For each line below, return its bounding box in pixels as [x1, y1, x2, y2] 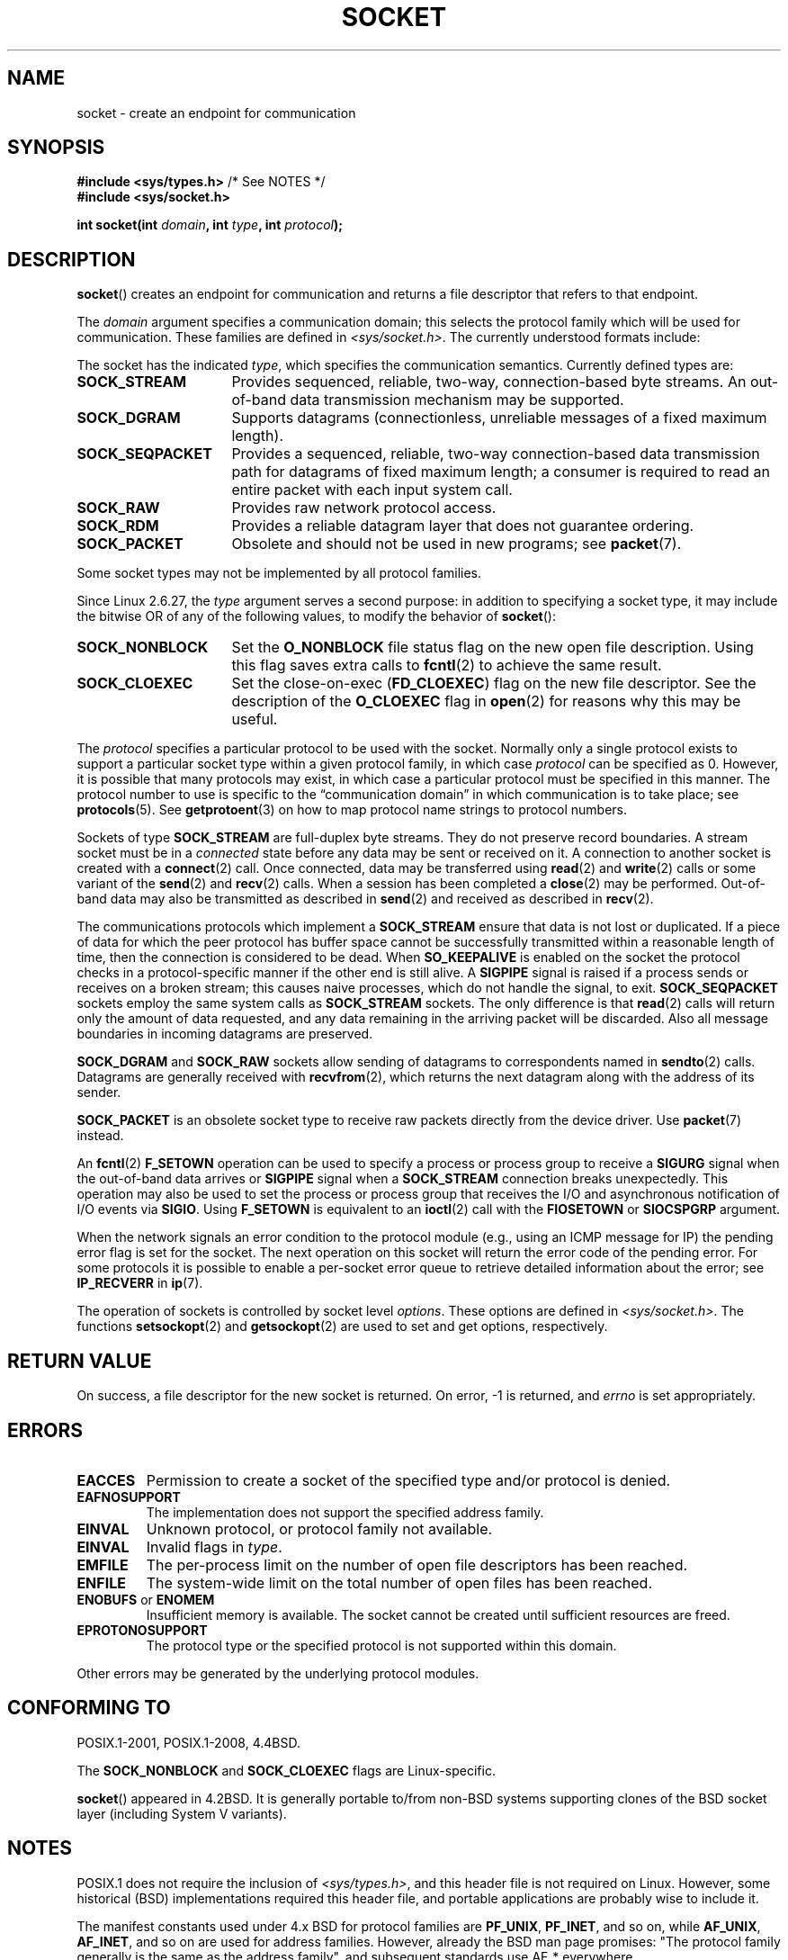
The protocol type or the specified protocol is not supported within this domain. [146, 1637, 617, 1653]
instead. [76, 1128, 124, 1144]
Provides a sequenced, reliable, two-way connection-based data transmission [231, 445, 760, 463]
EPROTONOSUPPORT [76, 1622, 208, 1638]
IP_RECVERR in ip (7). [76, 1275, 203, 1291]
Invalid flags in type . [146, 1537, 282, 1556]
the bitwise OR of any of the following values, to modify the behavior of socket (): [76, 608, 556, 625]
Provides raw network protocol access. [231, 499, 497, 517]
